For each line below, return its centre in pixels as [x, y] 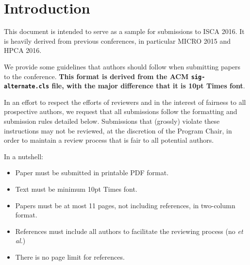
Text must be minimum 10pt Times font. [76, 189]
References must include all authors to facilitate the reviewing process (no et [129, 231]
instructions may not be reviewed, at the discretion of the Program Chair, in [118, 130]
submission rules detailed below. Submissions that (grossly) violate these [112, 121]
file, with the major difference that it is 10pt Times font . [148, 86]
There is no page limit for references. [70, 257]
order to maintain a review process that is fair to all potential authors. [109, 140]
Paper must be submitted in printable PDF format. [92, 173]
